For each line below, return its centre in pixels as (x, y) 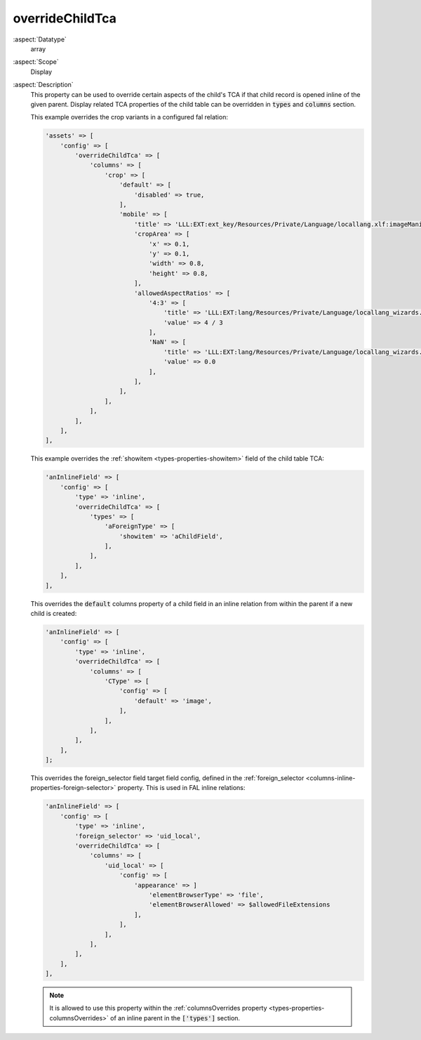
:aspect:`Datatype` (40, 39)
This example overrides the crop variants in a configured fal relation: (129, 117)
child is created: (54, 614)
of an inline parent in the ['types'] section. (175, 1018)
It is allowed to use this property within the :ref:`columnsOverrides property (158, 1008)
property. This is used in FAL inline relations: (181, 788)
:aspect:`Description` (43, 85)
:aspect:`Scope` (36, 62)
